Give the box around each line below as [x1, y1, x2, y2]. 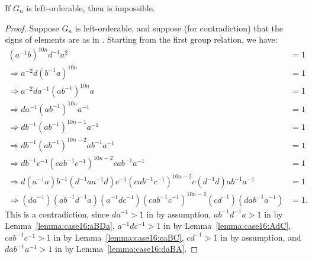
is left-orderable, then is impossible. [26, 2, 155, 14]
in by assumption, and [220, 231, 301, 243]
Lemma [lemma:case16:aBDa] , [5, 219, 115, 232]
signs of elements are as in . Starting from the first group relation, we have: [5, 33, 278, 46]
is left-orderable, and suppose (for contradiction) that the [75, 21, 284, 34]
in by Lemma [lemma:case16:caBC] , [53, 231, 184, 243]
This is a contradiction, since [5, 207, 110, 220]
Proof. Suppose [5, 21, 59, 34]
